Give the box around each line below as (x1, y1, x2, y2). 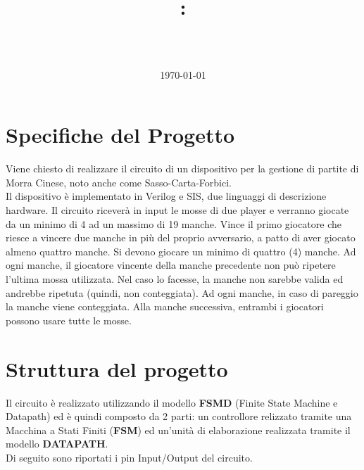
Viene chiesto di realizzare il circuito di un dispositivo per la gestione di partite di (6, 161, 359, 176)
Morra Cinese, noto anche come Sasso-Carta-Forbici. (6, 174, 232, 189)
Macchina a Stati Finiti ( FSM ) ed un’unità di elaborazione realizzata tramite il (6, 422, 351, 437)
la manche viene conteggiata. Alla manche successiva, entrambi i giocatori (6, 299, 324, 314)
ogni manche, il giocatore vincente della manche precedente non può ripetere (6, 258, 336, 272)
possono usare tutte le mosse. (6, 312, 132, 327)
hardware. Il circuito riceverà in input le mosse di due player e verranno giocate (6, 203, 349, 217)
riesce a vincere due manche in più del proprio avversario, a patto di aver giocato (6, 230, 356, 245)
